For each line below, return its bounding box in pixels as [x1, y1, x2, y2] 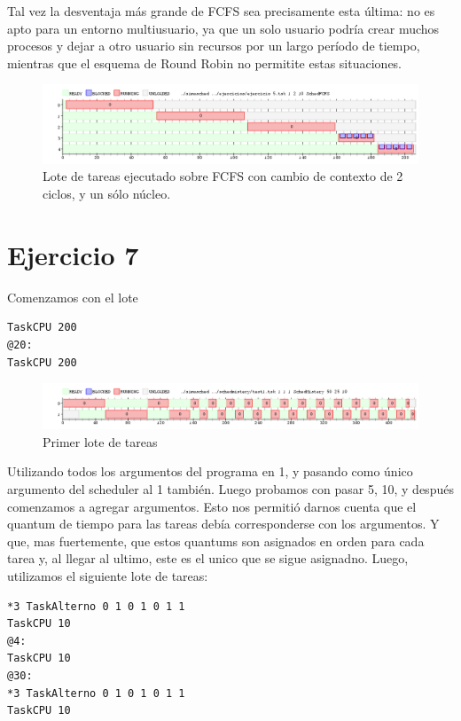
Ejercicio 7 [7, 236, 139, 272]
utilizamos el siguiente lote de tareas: [7, 567, 208, 585]
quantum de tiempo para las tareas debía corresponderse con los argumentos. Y [7, 514, 440, 533]
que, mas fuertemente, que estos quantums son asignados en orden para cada [7, 531, 425, 550]
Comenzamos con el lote [7, 287, 138, 306]
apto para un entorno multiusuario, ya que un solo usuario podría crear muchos [7, 19, 440, 37]
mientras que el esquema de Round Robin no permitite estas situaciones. [7, 53, 402, 72]
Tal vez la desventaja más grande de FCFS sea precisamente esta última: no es [7, 2, 435, 20]
